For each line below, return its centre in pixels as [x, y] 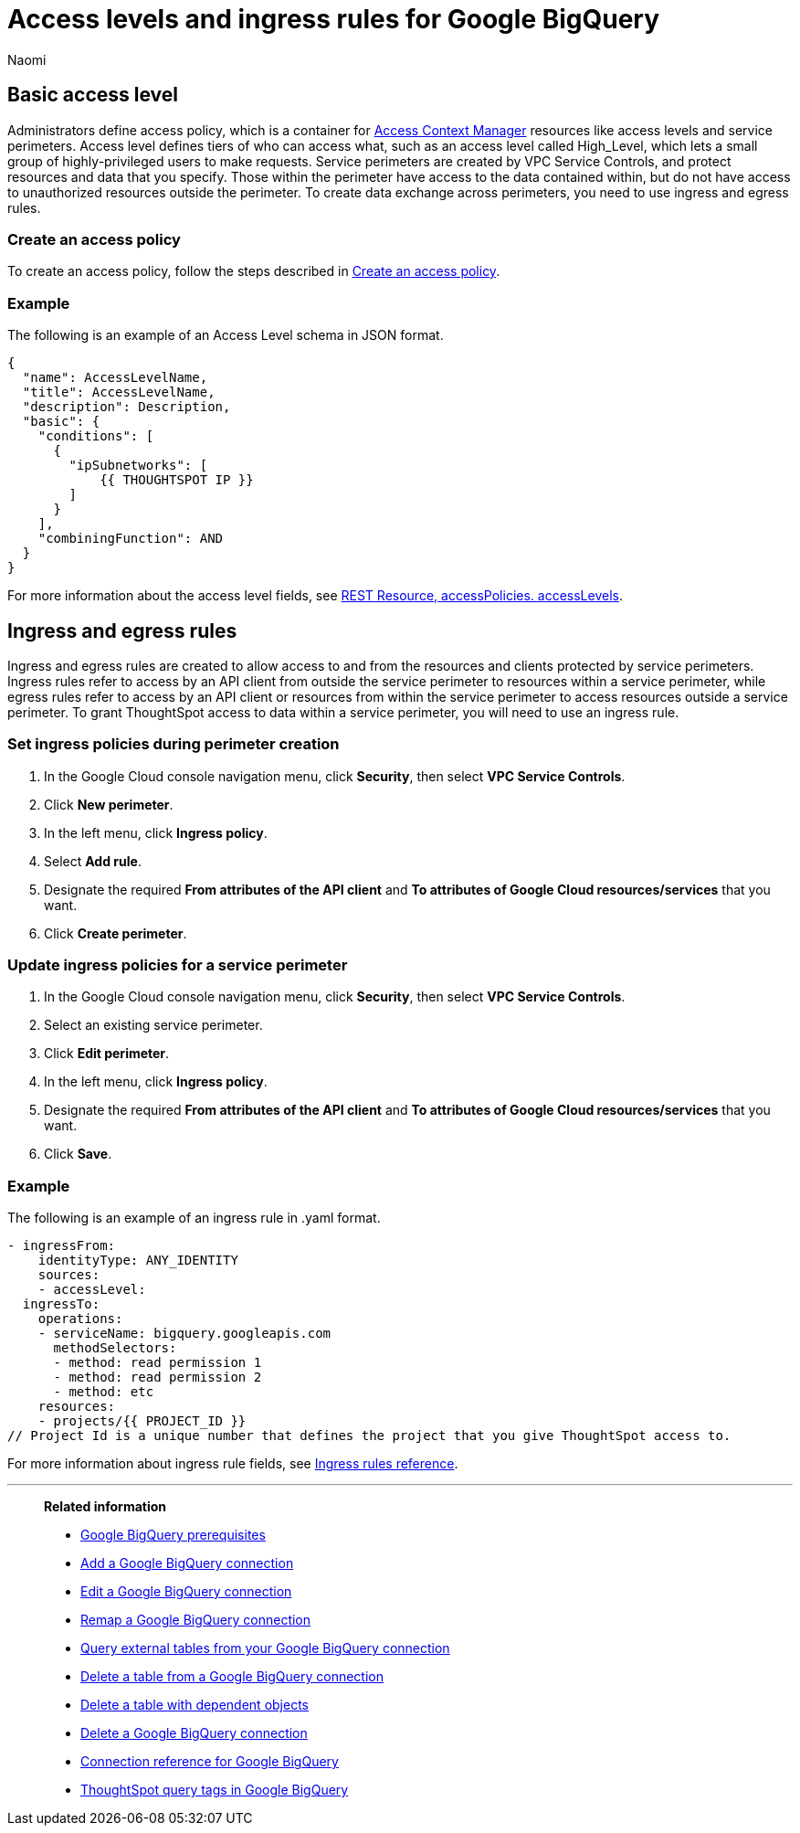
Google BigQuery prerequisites [173, 1535]
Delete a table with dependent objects [195, 1705]
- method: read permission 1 [158, 1363]
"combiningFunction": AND [131, 539]
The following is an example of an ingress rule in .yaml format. [194, 1218]
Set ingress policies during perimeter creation [174, 744]
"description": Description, [126, 407]
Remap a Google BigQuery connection [196, 1620]
